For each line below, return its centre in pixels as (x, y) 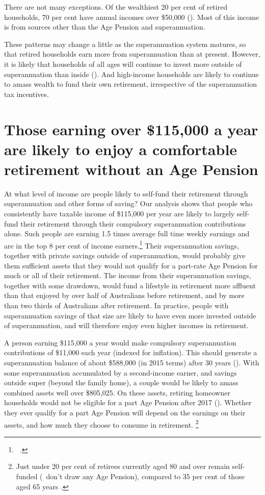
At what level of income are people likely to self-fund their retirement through (126, 193)
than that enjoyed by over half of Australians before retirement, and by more (124, 295)
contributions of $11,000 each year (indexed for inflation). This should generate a (131, 352)
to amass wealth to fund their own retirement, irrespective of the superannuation (130, 84)
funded (27, 476)
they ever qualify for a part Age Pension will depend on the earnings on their (125, 412)
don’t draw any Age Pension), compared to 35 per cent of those (145, 476)
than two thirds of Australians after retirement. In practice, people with (116, 305)
